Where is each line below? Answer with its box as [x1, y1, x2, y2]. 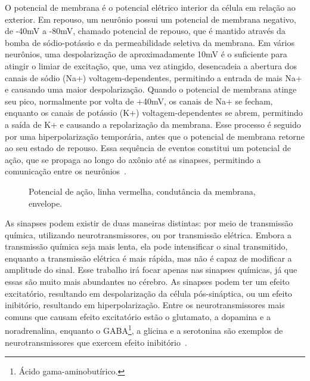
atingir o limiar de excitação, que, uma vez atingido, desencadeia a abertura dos [5, 59, 297, 72]
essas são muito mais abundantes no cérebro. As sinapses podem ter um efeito [5, 275, 290, 288]
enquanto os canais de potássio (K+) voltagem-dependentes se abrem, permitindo [5, 106, 303, 119]
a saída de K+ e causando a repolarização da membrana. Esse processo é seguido [5, 118, 301, 130]
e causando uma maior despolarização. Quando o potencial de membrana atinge [5, 83, 297, 96]
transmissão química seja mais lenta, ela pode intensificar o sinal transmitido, [5, 240, 288, 253]
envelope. [29, 196, 62, 209]
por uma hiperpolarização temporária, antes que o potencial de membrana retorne [5, 130, 305, 142]
